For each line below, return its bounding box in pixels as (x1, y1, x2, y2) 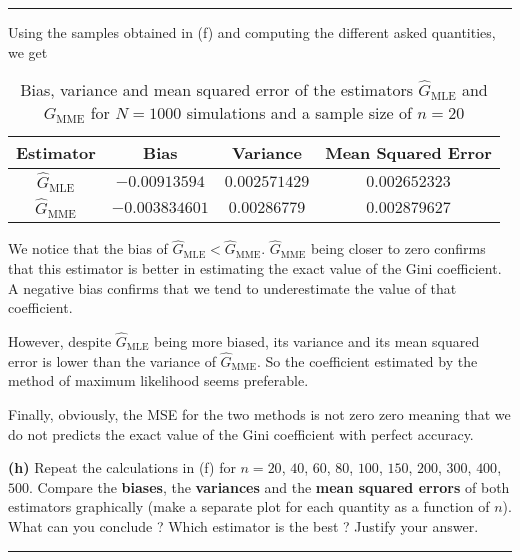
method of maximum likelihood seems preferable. (8, 370, 309, 391)
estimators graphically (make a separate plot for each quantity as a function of (8, 496, 490, 517)
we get (8, 41, 48, 62)
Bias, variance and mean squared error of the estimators (20, 78, 413, 102)
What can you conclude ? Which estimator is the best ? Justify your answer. (8, 515, 479, 536)
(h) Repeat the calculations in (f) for (8, 457, 236, 478)
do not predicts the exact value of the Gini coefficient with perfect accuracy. (8, 423, 474, 444)
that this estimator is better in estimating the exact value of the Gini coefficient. (8, 257, 502, 278)
